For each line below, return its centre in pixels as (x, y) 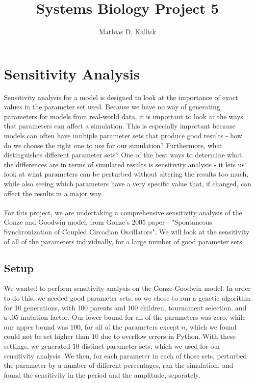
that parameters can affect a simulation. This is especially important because (120, 126)
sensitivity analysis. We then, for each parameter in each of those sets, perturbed (126, 355)
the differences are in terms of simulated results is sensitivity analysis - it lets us (124, 164)
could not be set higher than (47, 336)
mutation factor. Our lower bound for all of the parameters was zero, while (133, 317)
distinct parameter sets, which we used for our (151, 345)
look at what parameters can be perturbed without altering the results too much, (126, 174)
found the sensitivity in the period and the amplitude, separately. (102, 374)
